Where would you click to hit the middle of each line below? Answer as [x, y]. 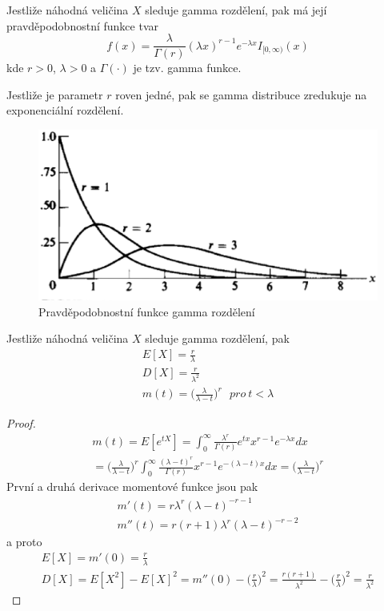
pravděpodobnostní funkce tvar [82, 25]
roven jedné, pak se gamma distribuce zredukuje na [241, 94]
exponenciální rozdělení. [65, 110]
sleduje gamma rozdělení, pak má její [236, 10]
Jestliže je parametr [55, 94]
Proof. [21, 423]
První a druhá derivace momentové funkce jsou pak [132, 486]
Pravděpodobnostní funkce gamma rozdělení [147, 311]
